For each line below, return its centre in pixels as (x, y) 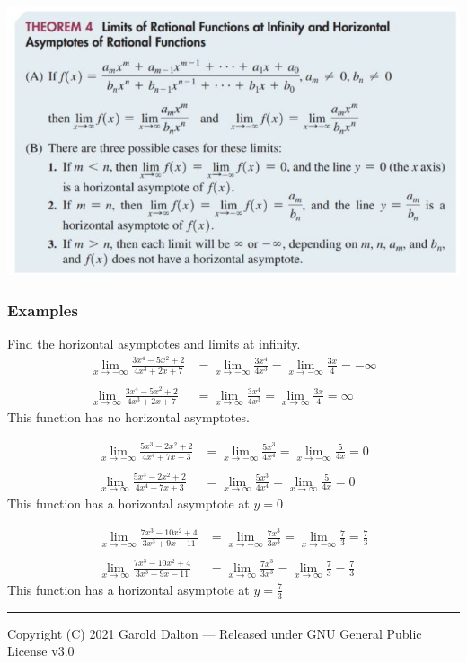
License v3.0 (41, 651)
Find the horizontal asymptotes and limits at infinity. (154, 344)
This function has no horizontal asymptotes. (128, 417)
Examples (43, 309)
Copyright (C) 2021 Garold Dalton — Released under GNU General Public (215, 633)
